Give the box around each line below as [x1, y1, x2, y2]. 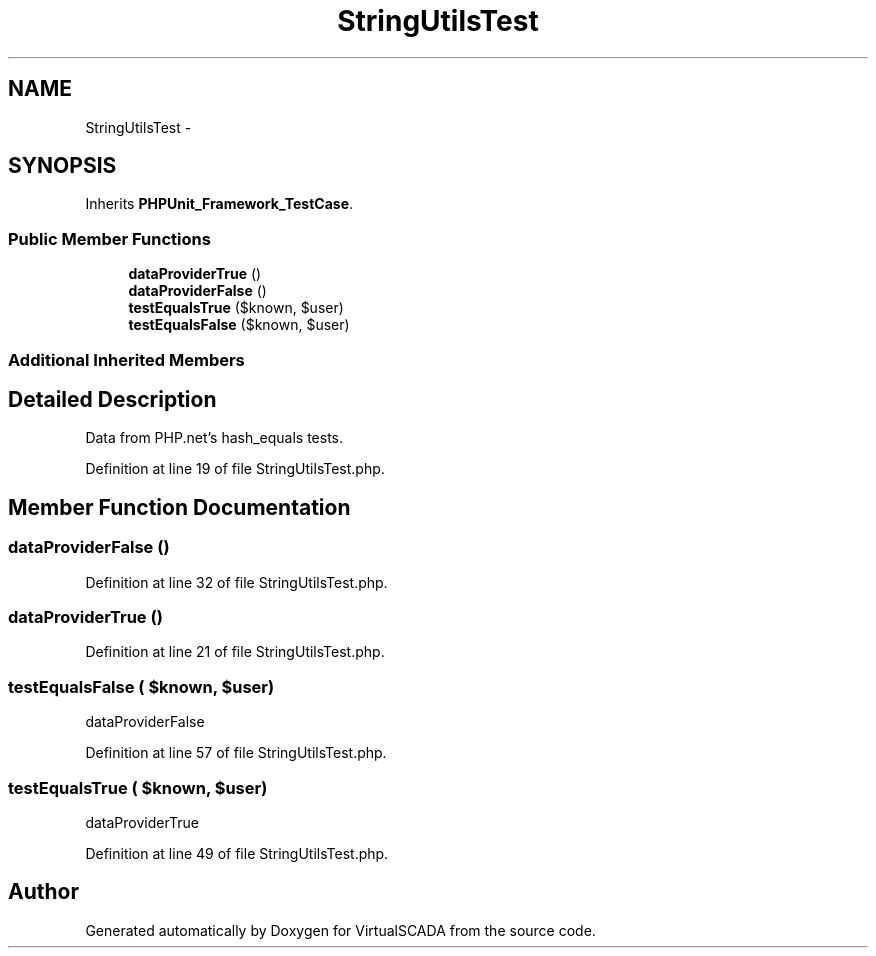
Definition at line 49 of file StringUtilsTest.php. [85, 844, 389, 862]
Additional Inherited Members [8, 349, 245, 370]
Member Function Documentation [8, 494, 351, 520]
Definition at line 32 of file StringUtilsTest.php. [85, 573, 388, 591]
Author [8, 879, 79, 905]
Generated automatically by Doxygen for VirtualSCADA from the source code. [85, 921, 596, 939]
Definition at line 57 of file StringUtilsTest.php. [85, 744, 387, 762]
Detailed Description [8, 386, 217, 412]
